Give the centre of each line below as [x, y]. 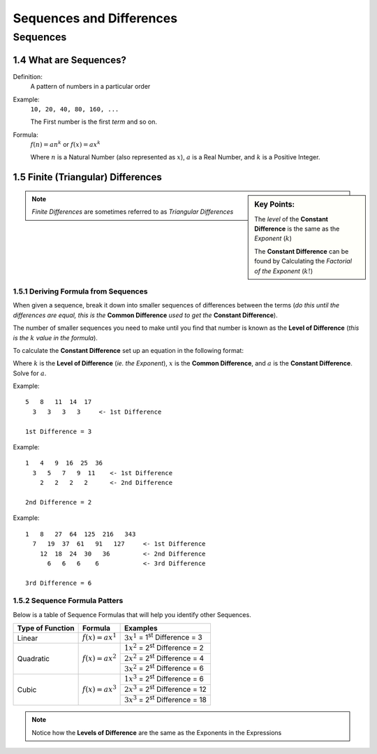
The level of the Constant [291, 219]
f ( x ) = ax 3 [99, 689]
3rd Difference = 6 [59, 583]
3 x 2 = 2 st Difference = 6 [164, 668]
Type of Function [46, 628]
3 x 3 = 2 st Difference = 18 [166, 699]
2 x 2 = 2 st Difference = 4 [164, 658]
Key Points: [275, 205]
